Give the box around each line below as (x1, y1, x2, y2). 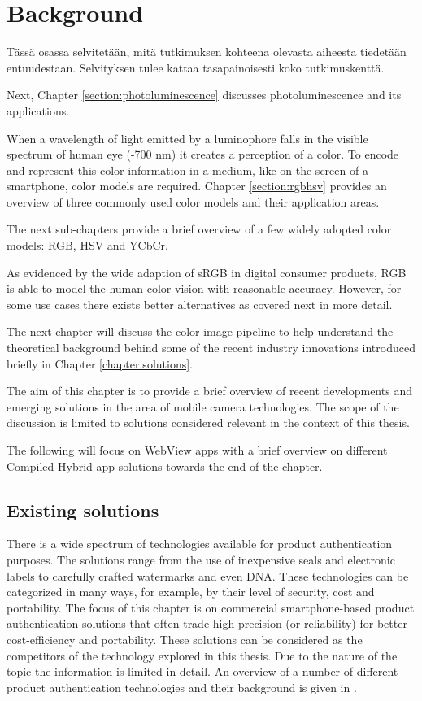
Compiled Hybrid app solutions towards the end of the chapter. (7, 457, 323, 474)
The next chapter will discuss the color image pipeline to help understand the (7, 323, 394, 340)
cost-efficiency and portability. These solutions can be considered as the (7, 630, 363, 647)
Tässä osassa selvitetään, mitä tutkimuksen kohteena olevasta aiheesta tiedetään (7, 43, 407, 60)
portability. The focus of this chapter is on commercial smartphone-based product (7, 599, 415, 616)
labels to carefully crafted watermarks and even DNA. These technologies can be (7, 567, 409, 584)
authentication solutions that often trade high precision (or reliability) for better (7, 615, 407, 632)
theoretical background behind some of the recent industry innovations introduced (7, 339, 415, 356)
